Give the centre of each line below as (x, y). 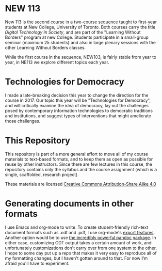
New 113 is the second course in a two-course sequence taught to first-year (81, 22)
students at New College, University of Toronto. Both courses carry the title (80, 27)
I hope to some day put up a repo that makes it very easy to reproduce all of (81, 253)
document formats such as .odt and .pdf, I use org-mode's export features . (80, 232)
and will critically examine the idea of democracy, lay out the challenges (77, 105)
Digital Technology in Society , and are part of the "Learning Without (73, 32)
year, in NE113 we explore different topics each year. (57, 62)
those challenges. (23, 121)
